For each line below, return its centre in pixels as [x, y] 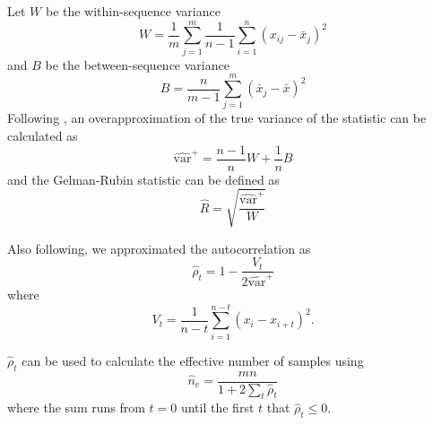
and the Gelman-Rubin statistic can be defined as [143, 179]
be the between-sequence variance [137, 64]
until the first [217, 408]
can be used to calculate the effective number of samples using [193, 360]
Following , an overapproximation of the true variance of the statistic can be [217, 118]
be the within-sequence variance [133, 11]
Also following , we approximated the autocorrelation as [159, 248]
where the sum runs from [76, 408]
